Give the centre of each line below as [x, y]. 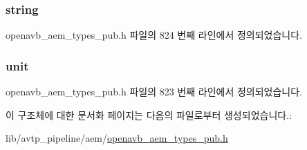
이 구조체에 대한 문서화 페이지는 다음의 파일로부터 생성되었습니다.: [149, 114]
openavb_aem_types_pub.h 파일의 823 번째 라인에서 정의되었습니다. [154, 92]
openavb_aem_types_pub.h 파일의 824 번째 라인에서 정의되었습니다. [154, 35]
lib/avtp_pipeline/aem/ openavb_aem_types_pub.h [117, 138]
